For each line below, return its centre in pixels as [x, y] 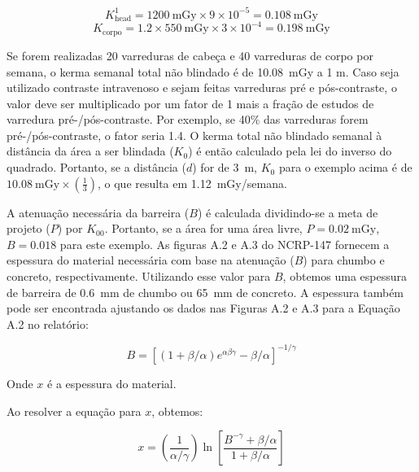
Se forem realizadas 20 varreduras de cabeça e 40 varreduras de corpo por [190, 55]
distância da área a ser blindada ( [90, 151]
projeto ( [28, 228]
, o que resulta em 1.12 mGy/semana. [192, 183]
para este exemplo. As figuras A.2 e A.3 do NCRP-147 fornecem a [225, 244]
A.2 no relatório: [48, 323]
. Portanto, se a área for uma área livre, [203, 228]
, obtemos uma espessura [345, 276]
